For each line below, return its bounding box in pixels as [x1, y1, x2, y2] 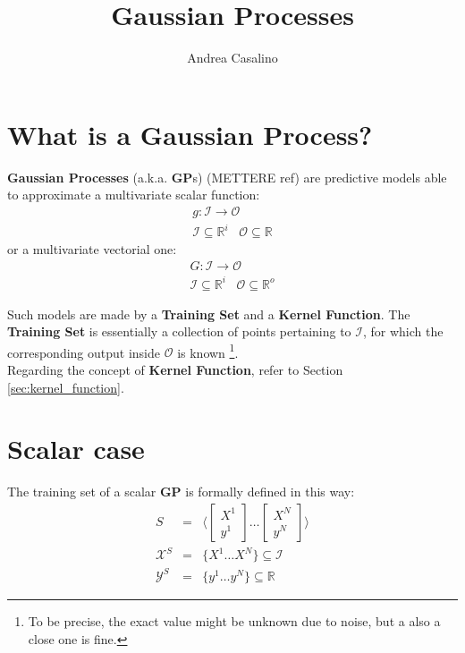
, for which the [362, 322, 444, 341]
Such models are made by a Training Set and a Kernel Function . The [7, 304, 410, 323]
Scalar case [7, 430, 145, 467]
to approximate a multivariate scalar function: [7, 185, 260, 204]
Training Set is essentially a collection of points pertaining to [7, 322, 351, 341]
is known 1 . [177, 340, 239, 361]
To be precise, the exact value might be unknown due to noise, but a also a [28, 612, 441, 630]
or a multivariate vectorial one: [7, 240, 177, 259]
